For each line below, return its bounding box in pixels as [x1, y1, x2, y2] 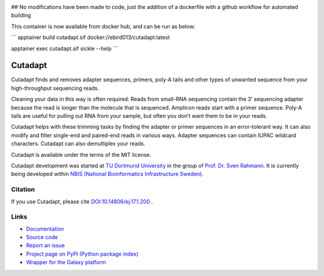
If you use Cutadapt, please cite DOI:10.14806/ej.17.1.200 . [11, 198, 153, 205]
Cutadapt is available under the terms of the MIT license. [11, 151, 152, 158]
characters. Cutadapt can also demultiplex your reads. [11, 140, 146, 147]
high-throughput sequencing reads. [11, 84, 99, 92]
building [11, 12, 31, 19]
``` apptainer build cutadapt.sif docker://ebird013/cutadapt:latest [11, 34, 170, 41]
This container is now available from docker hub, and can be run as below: [11, 23, 196, 30]
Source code [26, 233, 58, 241]
